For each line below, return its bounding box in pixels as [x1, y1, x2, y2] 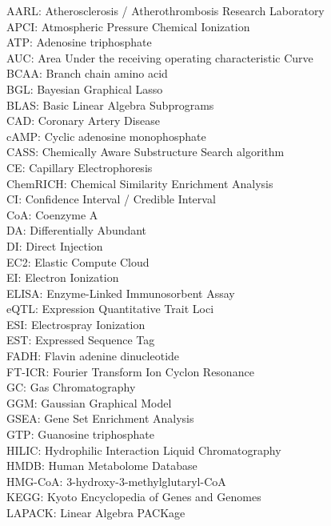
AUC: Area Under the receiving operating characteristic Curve [6, 49, 313, 66]
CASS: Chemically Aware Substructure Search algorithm [6, 143, 285, 160]
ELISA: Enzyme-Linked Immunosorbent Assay [6, 284, 235, 301]
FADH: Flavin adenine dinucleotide [6, 347, 180, 364]
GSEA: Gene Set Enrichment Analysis [6, 410, 194, 427]
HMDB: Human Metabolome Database [6, 457, 197, 474]
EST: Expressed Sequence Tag [6, 331, 155, 348]
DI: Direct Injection [6, 237, 103, 254]
